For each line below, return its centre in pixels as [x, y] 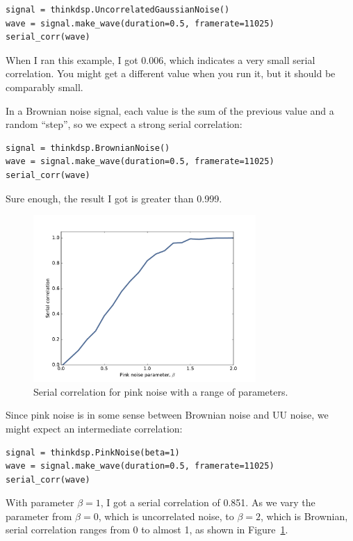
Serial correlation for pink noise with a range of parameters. [161, 391]
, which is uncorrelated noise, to [166, 516]
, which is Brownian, [304, 516]
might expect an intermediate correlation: [94, 428]
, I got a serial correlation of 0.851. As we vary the [208, 502]
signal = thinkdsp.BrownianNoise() [88, 148]
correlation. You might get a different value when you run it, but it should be [171, 73]
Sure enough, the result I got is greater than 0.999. [114, 198]
